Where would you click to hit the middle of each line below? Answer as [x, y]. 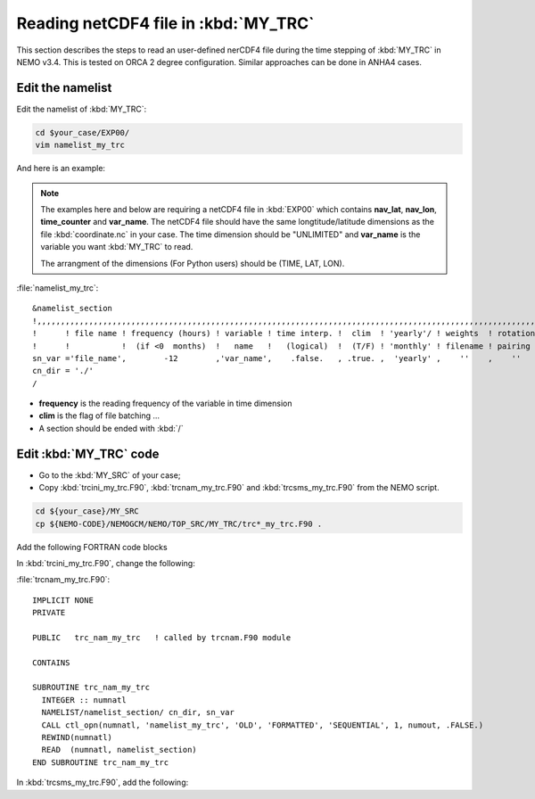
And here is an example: [61, 169]
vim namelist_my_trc [80, 145]
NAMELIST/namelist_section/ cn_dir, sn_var [138, 713]
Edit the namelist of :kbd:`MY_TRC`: [82, 109]
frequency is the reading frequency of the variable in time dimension [165, 404]
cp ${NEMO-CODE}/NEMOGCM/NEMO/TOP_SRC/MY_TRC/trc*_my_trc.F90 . [179, 523]
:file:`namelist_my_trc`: [58, 288]
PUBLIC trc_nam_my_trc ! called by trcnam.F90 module [162, 637]
